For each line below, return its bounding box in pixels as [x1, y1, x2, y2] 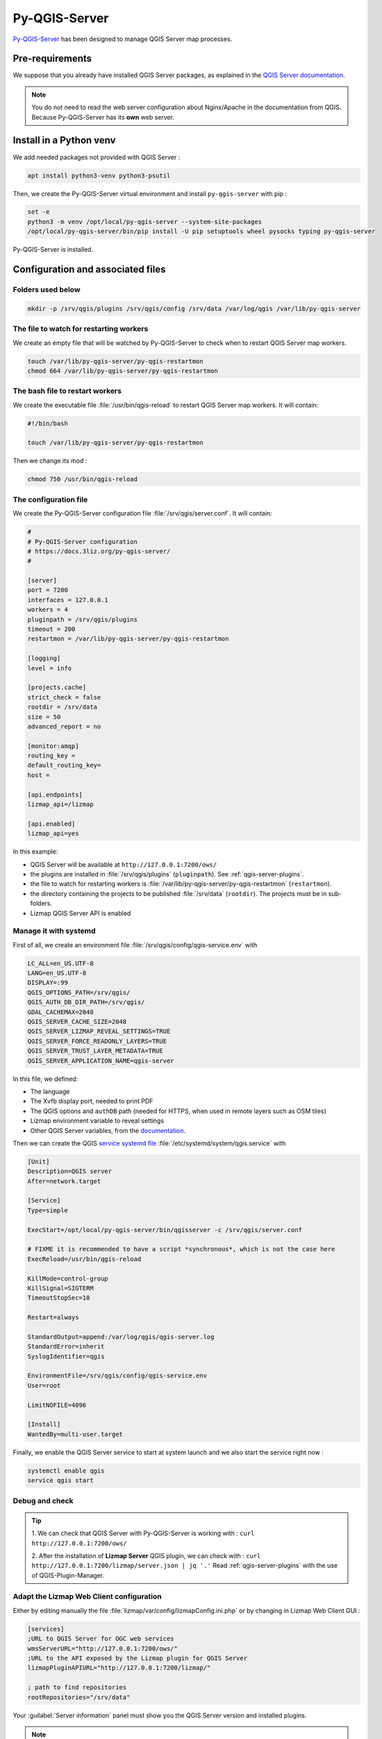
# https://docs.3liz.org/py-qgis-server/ [27, 547, 171, 555]
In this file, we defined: [13, 1075, 78, 1083]
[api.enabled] [27, 819, 76, 828]
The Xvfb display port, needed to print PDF [30, 1097, 153, 1105]
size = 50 [27, 713, 61, 721]
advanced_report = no [27, 722, 101, 730]
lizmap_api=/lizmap [27, 801, 94, 808]
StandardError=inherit [27, 1343, 105, 1351]
